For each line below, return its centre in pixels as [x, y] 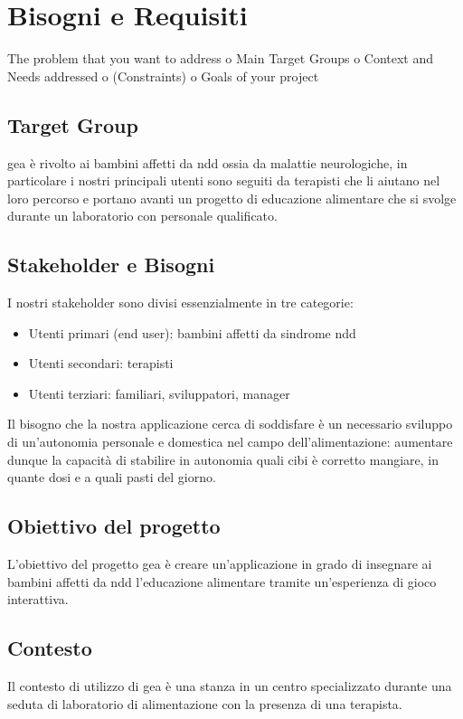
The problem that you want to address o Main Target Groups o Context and [221, 58]
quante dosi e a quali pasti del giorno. [112, 477]
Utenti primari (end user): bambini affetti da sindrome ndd [192, 332]
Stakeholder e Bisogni [111, 265]
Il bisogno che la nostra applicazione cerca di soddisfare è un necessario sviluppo [230, 424]
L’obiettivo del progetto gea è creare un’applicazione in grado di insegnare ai [220, 564]
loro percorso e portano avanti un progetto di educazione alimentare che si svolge [232, 198]
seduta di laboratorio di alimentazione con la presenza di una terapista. [205, 703]
